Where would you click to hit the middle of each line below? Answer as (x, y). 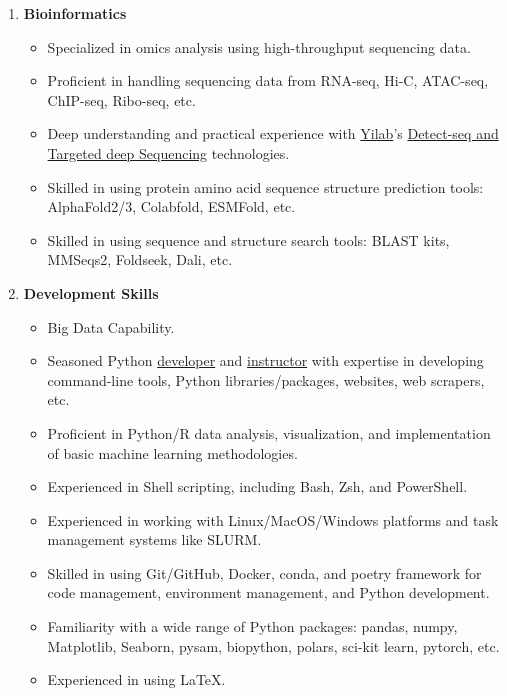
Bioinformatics (75, 13)
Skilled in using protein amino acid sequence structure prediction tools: (265, 186)
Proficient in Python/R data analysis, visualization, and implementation (269, 432)
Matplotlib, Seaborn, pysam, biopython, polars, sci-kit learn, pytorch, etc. (273, 645)
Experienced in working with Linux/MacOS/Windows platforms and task (273, 519)
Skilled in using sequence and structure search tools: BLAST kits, (248, 239)
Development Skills (91, 292)
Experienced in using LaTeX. (136, 679)
